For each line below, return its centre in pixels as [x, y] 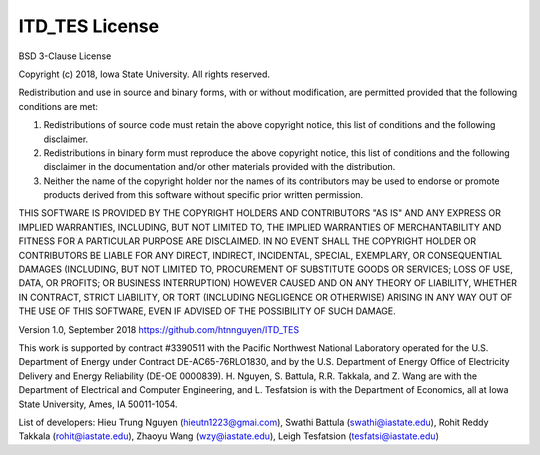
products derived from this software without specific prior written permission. [203, 195]
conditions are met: [58, 106]
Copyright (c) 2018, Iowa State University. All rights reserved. [144, 74]
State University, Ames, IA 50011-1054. [98, 404]
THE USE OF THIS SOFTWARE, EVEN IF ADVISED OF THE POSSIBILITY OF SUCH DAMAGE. [207, 311]
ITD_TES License [89, 26]
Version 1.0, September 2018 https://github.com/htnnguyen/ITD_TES [159, 329]
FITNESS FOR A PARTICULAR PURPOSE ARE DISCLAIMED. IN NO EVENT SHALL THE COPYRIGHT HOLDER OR [247, 241]
